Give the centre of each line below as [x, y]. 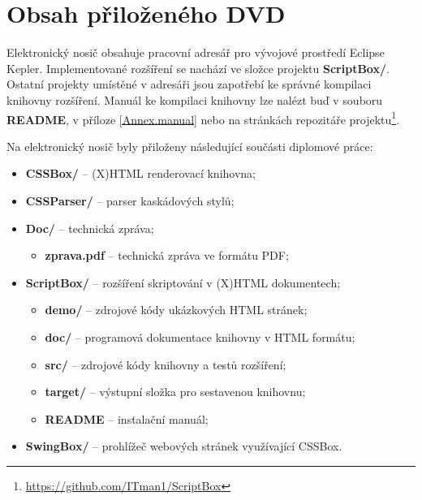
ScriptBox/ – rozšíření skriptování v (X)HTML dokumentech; [183, 282]
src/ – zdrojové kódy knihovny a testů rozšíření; [166, 364]
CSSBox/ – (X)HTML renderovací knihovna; [141, 173]
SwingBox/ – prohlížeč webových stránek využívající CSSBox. [184, 446]
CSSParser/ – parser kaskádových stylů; [130, 200]
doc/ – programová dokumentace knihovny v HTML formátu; [200, 336]
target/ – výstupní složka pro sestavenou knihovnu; [175, 392]
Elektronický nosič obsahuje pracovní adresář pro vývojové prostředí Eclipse [196, 52]
